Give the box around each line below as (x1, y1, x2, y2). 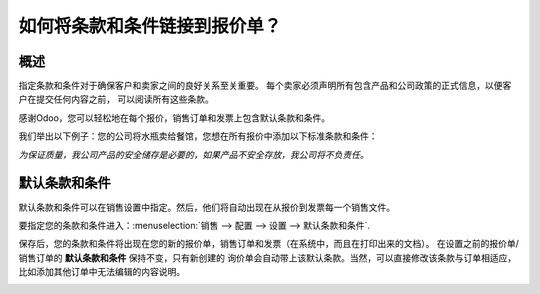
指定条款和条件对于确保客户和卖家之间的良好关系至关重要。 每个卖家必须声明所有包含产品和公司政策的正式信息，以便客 (18, 80, 512, 92)
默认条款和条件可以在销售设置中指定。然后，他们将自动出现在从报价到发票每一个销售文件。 (18, 201, 395, 213)
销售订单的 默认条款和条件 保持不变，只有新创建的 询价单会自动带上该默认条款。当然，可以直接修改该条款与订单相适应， (18, 251, 517, 264)
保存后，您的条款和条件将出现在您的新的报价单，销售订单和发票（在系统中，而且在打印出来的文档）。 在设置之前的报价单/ (18, 238, 519, 250)
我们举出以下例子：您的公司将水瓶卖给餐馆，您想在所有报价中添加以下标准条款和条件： (18, 130, 378, 142)
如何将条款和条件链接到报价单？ (18, 15, 282, 37)
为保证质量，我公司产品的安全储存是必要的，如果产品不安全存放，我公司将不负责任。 (18, 148, 369, 160)
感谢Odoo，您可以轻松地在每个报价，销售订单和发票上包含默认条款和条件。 (18, 111, 331, 124)
